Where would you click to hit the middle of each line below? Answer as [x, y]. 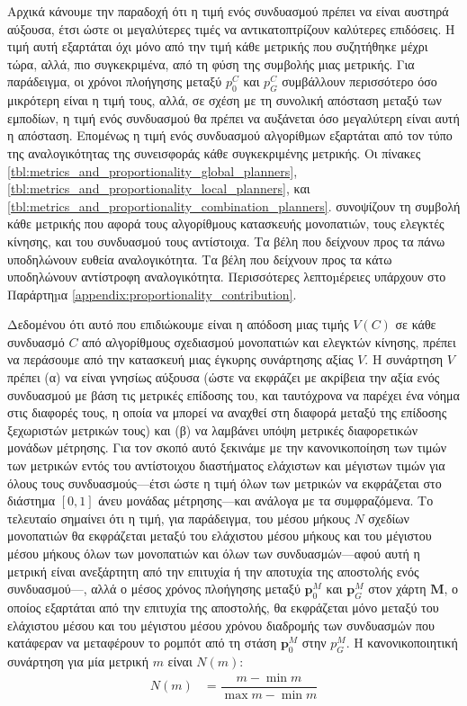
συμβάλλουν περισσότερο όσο [359, 81]
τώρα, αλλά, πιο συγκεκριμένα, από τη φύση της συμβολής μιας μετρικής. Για [211, 63]
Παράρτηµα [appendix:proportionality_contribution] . [152, 294]
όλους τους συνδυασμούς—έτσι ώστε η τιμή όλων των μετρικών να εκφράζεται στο [225, 483]
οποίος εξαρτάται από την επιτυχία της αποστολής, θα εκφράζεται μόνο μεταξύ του [223, 607]
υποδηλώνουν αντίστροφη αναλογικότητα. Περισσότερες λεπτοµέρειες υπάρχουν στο [227, 277]
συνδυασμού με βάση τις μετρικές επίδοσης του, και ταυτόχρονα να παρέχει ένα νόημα [233, 394]
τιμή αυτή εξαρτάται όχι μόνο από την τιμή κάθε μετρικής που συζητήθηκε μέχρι [218, 46]
